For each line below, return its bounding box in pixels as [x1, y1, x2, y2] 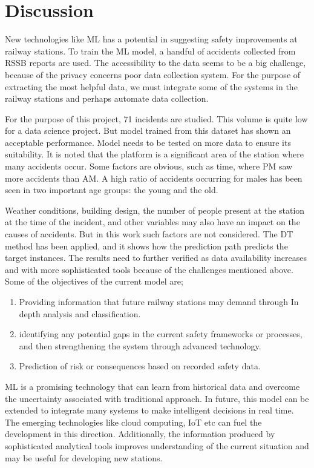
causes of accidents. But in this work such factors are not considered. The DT [5, 228, 293, 240]
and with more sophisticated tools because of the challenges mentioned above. [5, 263, 293, 275]
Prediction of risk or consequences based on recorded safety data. [19, 360, 261, 372]
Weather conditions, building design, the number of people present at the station [5, 203, 305, 216]
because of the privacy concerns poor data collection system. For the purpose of [5, 68, 301, 81]
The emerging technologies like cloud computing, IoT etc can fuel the [5, 415, 262, 428]
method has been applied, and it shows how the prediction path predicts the [5, 239, 288, 252]
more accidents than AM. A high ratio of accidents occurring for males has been [5, 171, 303, 184]
